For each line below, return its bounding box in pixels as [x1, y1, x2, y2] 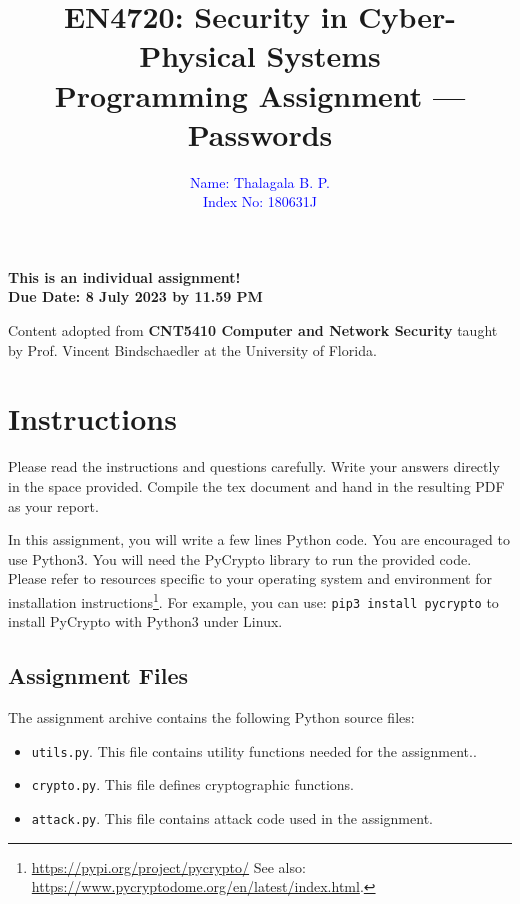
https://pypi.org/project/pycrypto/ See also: [31, 856, 306, 877]
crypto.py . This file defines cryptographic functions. [31, 774, 355, 795]
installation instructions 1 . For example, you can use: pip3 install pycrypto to [8, 588, 499, 612]
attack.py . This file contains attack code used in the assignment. [31, 807, 433, 828]
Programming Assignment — [54, 74, 466, 115]
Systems [266, 35, 381, 76]
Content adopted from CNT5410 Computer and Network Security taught [8, 320, 498, 341]
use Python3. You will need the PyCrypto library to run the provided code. [8, 548, 472, 569]
